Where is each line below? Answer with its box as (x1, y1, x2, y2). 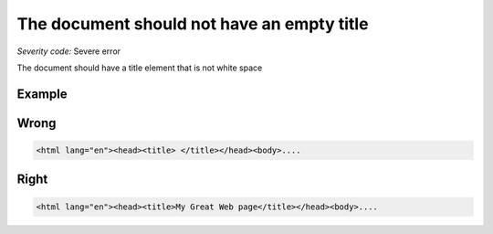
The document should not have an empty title (16, 14, 369, 34)
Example (16, 86, 68, 101)
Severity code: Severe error (16, 46, 121, 57)
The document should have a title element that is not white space (16, 62, 263, 73)
